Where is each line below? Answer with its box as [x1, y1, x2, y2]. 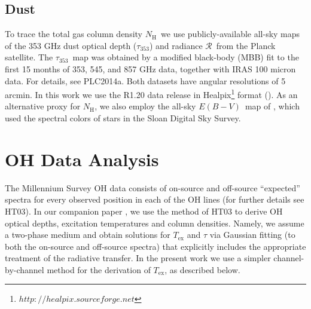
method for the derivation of [47, 263, 151, 276]
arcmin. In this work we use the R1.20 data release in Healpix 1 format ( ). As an [5, 87, 298, 100]
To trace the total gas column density [5, 27, 143, 40]
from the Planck [216, 39, 276, 51]
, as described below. [164, 263, 240, 276]
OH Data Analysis [5, 146, 159, 171]
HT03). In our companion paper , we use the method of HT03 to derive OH [5, 204, 283, 217]
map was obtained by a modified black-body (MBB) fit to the [72, 51, 299, 63]
